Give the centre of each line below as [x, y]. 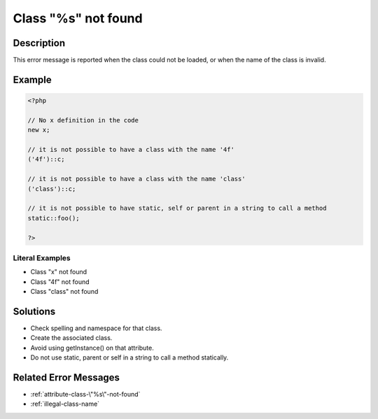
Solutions [34, 311]
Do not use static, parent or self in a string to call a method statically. [129, 357]
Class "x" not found [59, 272]
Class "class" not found [64, 292]
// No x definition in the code [83, 120]
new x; [39, 130]
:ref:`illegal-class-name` [65, 404]
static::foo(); [54, 218]
